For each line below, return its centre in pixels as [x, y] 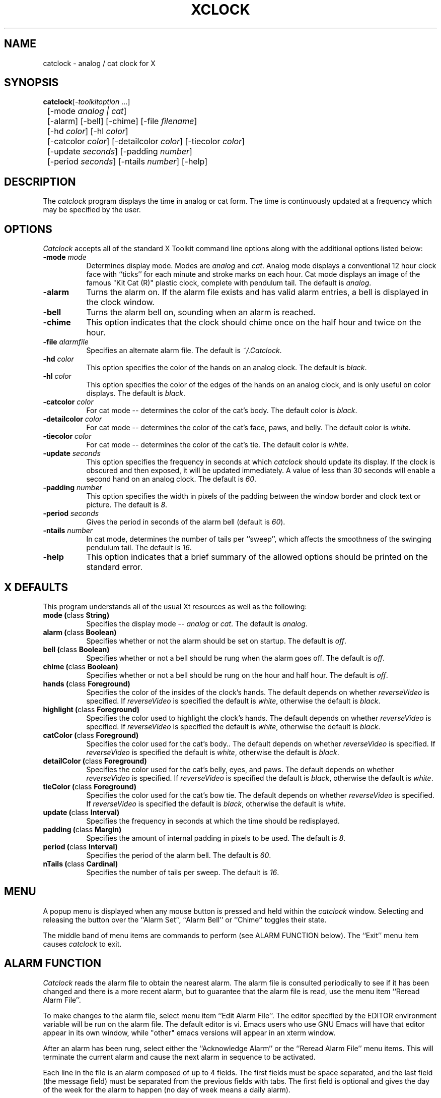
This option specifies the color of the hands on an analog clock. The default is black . [227, 368]
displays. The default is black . [136, 393]
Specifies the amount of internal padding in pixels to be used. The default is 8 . [216, 838]
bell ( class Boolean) [76, 649]
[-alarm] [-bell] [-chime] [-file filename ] [122, 121]
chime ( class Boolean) [81, 666]
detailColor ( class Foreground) [95, 761]
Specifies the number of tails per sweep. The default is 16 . [183, 872]
